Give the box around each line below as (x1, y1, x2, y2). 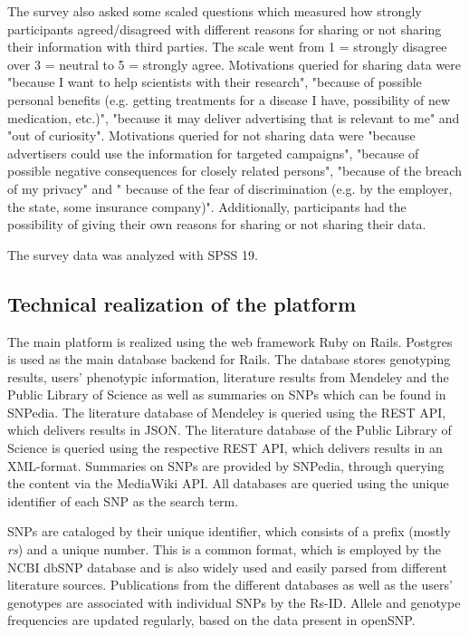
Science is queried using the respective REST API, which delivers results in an (7, 438, 443, 457)
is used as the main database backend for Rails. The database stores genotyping (7, 350, 451, 369)
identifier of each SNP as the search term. (7, 491, 239, 510)
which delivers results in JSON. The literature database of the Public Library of (7, 420, 452, 439)
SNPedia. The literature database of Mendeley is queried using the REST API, (7, 402, 446, 421)
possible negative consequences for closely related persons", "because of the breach (7, 161, 462, 180)
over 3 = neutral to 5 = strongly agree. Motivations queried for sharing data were (7, 54, 462, 73)
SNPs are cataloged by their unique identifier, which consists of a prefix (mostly (7, 522, 451, 541)
